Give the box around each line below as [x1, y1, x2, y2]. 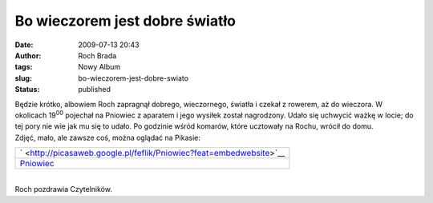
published [78, 85, 111, 94]
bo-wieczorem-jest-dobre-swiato [78, 73, 188, 83]
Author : [14, 50, 42, 60]
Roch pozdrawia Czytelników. [14, 185, 112, 194]
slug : [14, 73, 32, 83]
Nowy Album [78, 62, 121, 72]
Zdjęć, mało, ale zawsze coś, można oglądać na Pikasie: [14, 133, 200, 142]
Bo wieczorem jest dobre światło [14, 12, 237, 30]
